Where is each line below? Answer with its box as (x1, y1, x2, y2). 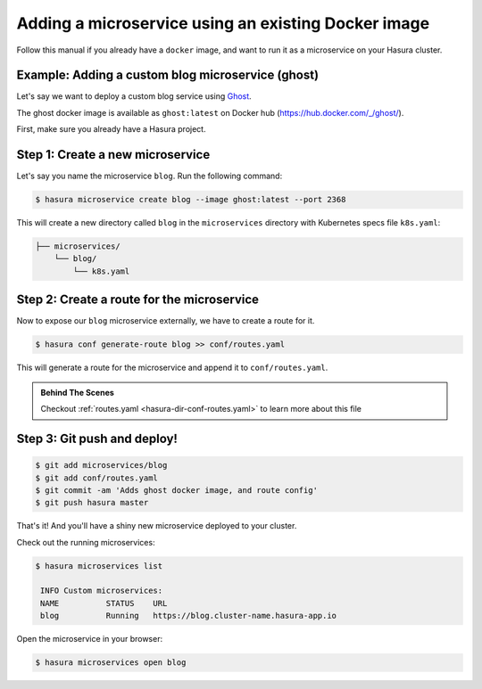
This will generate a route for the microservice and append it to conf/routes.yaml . (16, 362, 328, 373)
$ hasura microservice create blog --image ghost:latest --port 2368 (35, 194, 346, 205)
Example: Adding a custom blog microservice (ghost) (16, 68, 320, 83)
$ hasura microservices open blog (35, 658, 187, 668)
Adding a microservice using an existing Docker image (16, 13, 430, 33)
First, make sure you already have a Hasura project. (16, 124, 206, 135)
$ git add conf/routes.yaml (35, 472, 158, 483)
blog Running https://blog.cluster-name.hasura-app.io (40, 611, 337, 621)
